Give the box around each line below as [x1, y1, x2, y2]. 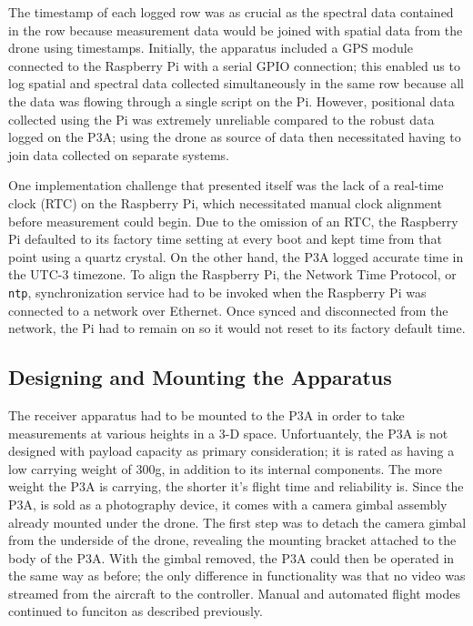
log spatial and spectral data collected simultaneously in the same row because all [8, 74, 465, 93]
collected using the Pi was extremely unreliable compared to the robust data [8, 109, 435, 128]
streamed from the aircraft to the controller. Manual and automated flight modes [8, 583, 461, 602]
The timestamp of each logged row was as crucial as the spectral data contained [8, 3, 454, 21]
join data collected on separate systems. [8, 145, 229, 164]
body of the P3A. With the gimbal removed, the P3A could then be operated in [8, 548, 455, 567]
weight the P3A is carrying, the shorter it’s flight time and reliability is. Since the [8, 477, 464, 496]
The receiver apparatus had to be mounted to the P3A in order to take [8, 405, 405, 424]
